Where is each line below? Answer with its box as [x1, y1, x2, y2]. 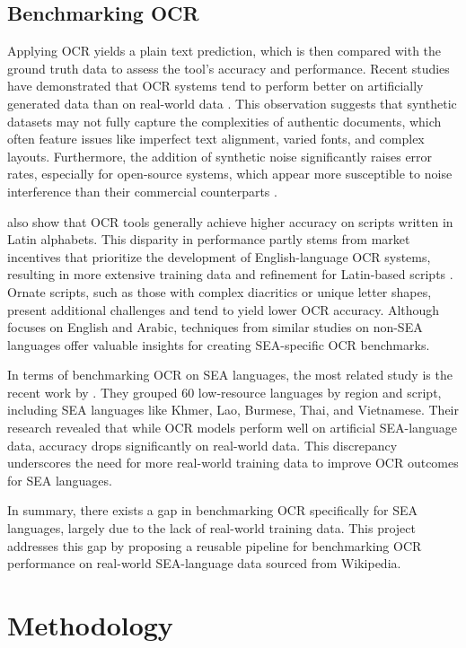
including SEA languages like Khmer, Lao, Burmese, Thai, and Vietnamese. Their [7, 400, 459, 419]
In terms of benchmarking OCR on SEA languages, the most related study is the [7, 365, 453, 384]
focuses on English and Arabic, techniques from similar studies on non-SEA [7, 318, 423, 337]
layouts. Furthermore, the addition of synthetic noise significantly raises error [7, 146, 433, 165]
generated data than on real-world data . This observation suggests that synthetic [7, 93, 457, 112]
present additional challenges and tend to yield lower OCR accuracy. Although [7, 300, 440, 319]
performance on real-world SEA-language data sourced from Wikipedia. [7, 554, 401, 573]
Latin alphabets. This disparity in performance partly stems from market [7, 230, 410, 249]
